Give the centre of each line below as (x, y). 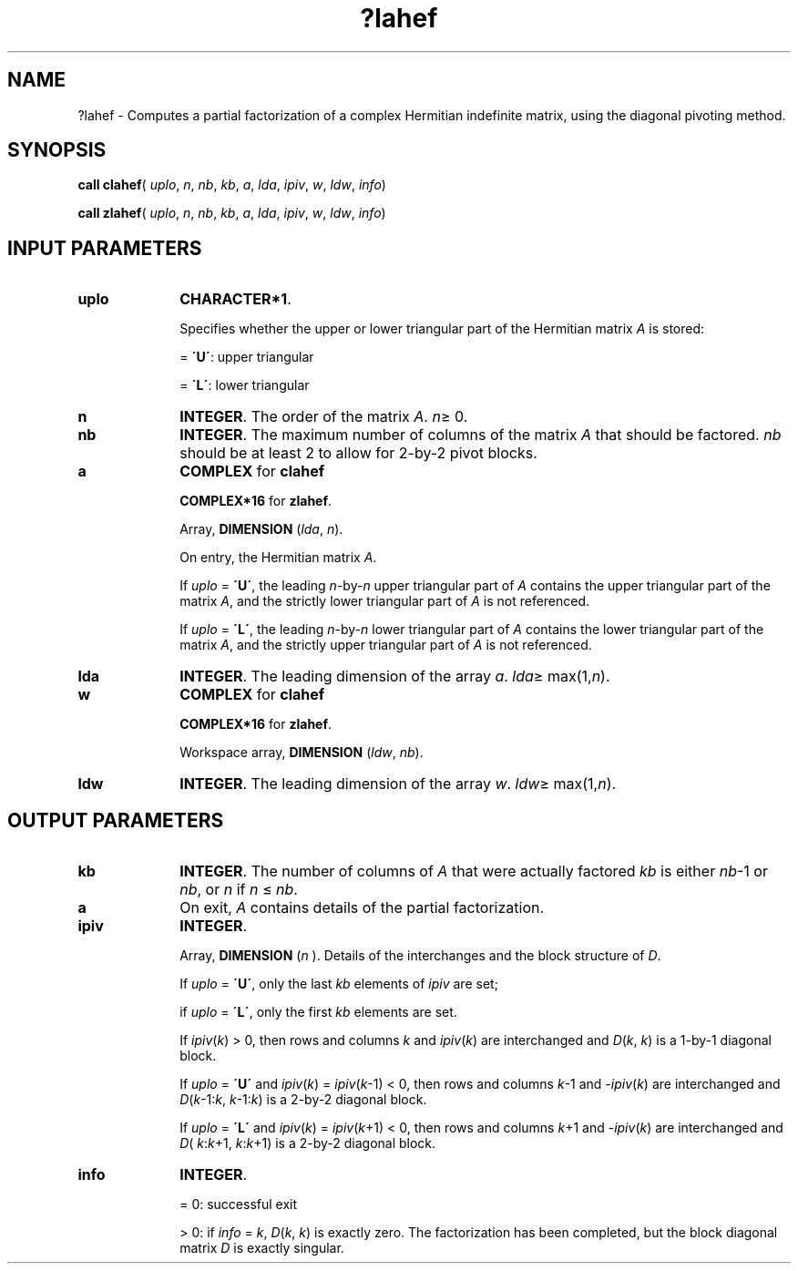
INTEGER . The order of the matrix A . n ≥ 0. (324, 417)
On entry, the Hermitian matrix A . (278, 558)
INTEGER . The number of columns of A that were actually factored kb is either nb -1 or (474, 871)
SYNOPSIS (57, 150)
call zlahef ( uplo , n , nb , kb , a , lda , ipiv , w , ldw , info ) (232, 213)
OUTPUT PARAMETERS (116, 820)
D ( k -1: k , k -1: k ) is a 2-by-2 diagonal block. (303, 1100)
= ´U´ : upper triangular (247, 357)
